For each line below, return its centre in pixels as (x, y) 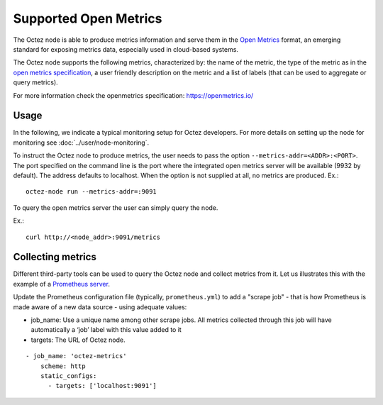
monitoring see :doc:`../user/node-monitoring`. (81, 143)
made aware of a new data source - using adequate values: (100, 307)
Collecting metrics (55, 257)
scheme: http (63, 366)
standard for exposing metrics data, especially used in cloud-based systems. (126, 49)
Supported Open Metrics (88, 18)
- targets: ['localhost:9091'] (102, 386)
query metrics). (35, 82)
